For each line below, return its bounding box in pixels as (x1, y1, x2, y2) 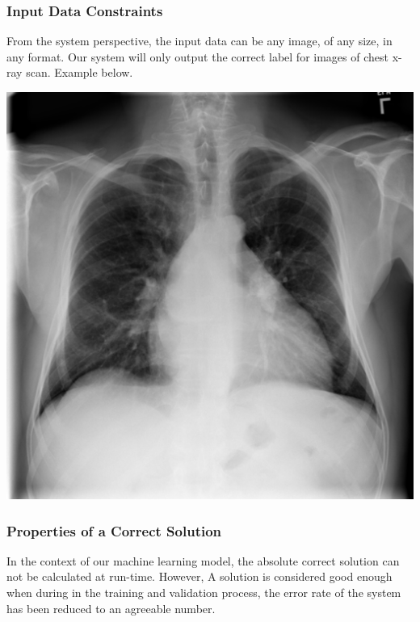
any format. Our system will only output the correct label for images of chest (6, 48, 388, 65)
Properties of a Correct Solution (6, 520, 222, 540)
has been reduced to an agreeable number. (6, 599, 216, 616)
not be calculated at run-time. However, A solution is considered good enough (6, 568, 393, 585)
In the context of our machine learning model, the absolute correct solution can (6, 552, 400, 569)
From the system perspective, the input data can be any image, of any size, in (6, 32, 393, 49)
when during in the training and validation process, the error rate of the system (6, 584, 401, 600)
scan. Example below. (26, 64, 133, 81)
